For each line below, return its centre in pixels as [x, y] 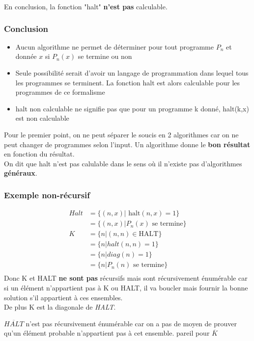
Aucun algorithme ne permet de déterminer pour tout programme [114, 46]
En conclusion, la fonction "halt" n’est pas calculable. [86, 6]
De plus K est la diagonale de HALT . [60, 307]
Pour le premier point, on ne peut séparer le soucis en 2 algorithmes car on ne [121, 134]
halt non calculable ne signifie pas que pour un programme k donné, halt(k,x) [132, 108]
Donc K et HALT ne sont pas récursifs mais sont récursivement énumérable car [126, 278]
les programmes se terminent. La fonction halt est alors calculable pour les [127, 82]
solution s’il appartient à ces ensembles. [63, 297]
